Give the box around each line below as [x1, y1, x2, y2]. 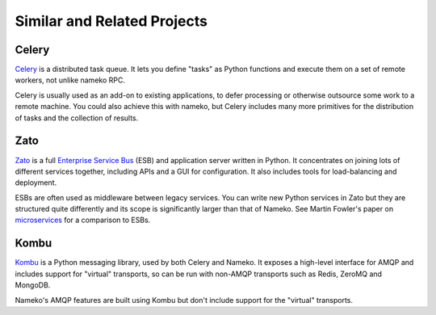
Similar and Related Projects [15, 12, 208, 30]
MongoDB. [15, 280, 51, 290]
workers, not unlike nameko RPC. [15, 75, 125, 85]
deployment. [15, 178, 57, 187]
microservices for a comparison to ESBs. [15, 215, 151, 225]
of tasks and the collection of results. [15, 113, 139, 123]
